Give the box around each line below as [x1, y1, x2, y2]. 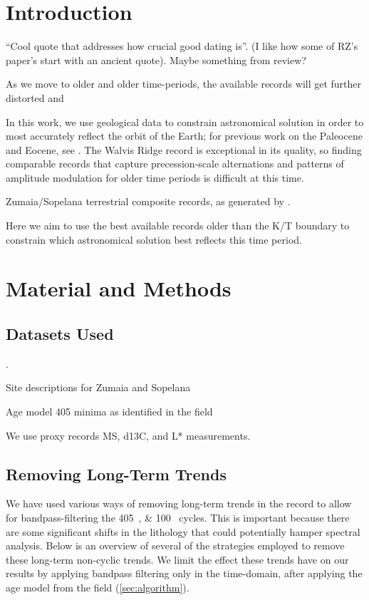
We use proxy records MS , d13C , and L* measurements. [6, 428, 251, 443]
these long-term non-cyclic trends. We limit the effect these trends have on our [6, 552, 349, 567]
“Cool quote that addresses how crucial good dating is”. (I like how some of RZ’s [6, 38, 358, 53]
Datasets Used [6, 323, 114, 345]
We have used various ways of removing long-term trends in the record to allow [6, 496, 352, 511]
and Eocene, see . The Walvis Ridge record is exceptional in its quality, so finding [6, 142, 362, 157]
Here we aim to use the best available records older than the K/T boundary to [6, 218, 350, 233]
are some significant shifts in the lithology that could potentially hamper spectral [6, 524, 360, 539]
